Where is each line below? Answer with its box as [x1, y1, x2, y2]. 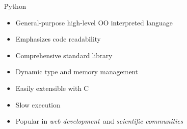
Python [4, 1, 26, 11]
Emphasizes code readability [15, 34, 101, 44]
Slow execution [15, 99, 60, 109]
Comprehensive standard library [15, 50, 112, 60]
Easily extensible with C [15, 83, 89, 93]
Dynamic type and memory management [15, 66, 138, 77]
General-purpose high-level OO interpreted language [15, 17, 173, 27]
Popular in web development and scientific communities [15, 116, 183, 126]
